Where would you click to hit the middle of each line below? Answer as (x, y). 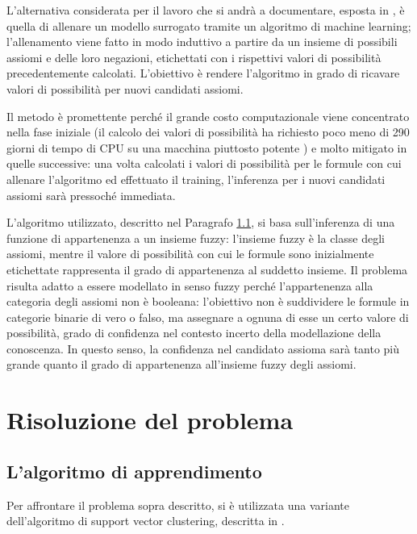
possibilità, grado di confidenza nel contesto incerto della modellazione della (194, 333)
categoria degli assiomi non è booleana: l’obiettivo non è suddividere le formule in (208, 301)
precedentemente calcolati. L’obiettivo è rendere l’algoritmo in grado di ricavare (203, 73)
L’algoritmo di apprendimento (134, 471)
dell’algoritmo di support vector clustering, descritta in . (146, 521)
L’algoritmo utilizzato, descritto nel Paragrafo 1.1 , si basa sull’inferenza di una (201, 222)
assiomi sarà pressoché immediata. (91, 195)
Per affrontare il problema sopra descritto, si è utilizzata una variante (178, 505)
